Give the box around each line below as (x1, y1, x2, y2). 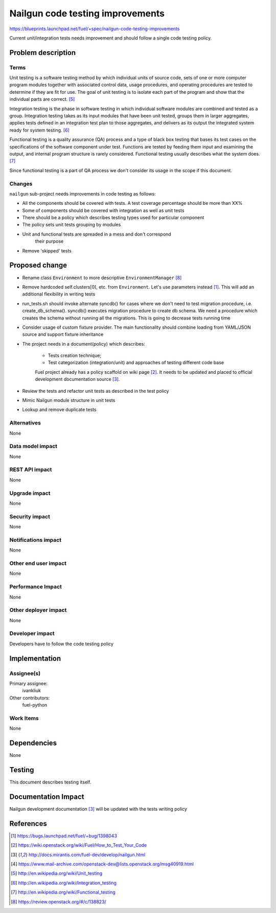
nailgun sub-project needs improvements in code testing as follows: (9, 190, 156, 197)
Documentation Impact (9, 792, 84, 801)
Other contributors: (9, 694, 50, 701)
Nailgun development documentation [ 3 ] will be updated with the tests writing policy (9, 806, 188, 812)
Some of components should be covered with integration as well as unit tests (22, 207, 185, 214)
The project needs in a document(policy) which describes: (22, 341, 145, 347)
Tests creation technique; (48, 352, 102, 358)
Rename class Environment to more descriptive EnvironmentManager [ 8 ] (22, 274, 182, 281)
